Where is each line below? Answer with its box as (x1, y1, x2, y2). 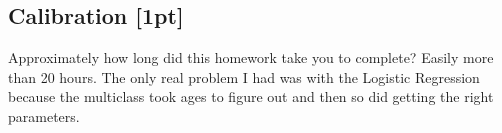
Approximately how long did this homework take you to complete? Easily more (8, 47, 494, 68)
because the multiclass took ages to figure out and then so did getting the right (8, 86, 494, 107)
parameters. (8, 105, 80, 126)
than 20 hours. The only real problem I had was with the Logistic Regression (8, 66, 480, 87)
